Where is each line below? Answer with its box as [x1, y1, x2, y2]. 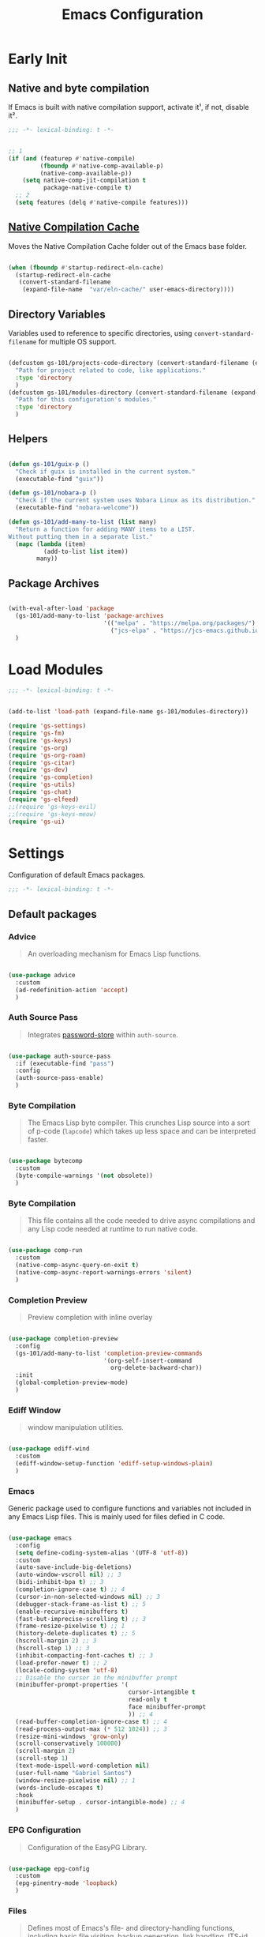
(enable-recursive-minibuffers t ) [15, 1608, 129, 1615]
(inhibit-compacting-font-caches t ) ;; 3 [15, 1651, 154, 1660]
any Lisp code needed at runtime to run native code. [27, 1224, 198, 1234]
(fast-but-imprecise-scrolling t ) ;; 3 [15, 1615, 147, 1623]
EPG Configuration [8, 1825, 81, 1836]
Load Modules [8, 660, 104, 679]
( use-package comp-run [8, 1247, 83, 1254]
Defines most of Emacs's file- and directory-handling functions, [27, 1924, 235, 1933]
